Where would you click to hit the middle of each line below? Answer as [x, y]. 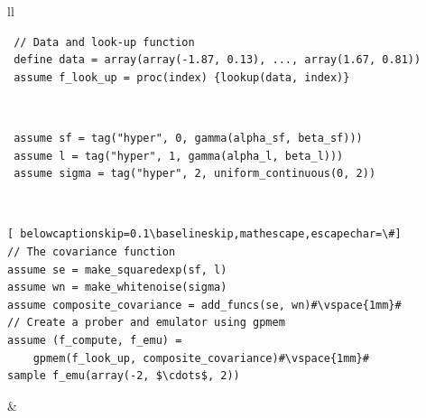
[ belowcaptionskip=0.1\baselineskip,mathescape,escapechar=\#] [204, 234]
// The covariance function [92, 251]
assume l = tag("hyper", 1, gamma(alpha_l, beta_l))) [179, 156]
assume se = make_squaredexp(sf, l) [117, 269]
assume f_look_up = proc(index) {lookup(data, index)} [182, 77]
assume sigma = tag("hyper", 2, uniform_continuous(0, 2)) [195, 174]
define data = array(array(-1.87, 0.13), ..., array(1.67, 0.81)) [218, 60]
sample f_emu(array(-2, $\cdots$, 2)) [124, 376]
